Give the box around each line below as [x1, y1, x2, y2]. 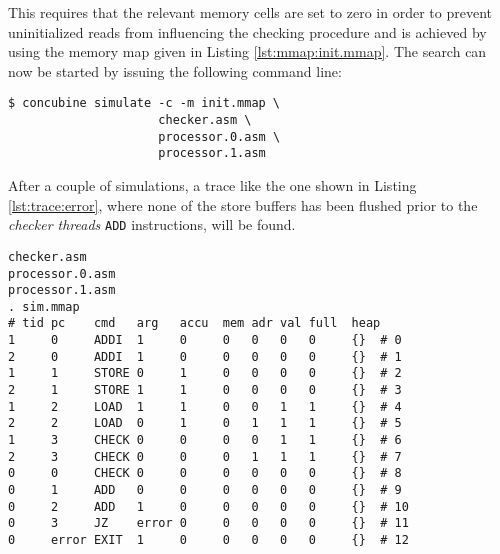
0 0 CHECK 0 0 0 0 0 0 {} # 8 [8, 466, 402, 481]
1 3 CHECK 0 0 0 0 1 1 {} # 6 [8, 433, 402, 448]
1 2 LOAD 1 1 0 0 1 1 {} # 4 [8, 399, 402, 414]
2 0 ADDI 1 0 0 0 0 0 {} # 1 [8, 349, 402, 364]
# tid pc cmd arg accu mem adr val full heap [8, 316, 381, 331]
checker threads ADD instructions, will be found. [8, 214, 296, 235]
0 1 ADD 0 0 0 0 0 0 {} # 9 [8, 483, 402, 498]
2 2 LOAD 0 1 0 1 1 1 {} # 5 [8, 416, 402, 431]
